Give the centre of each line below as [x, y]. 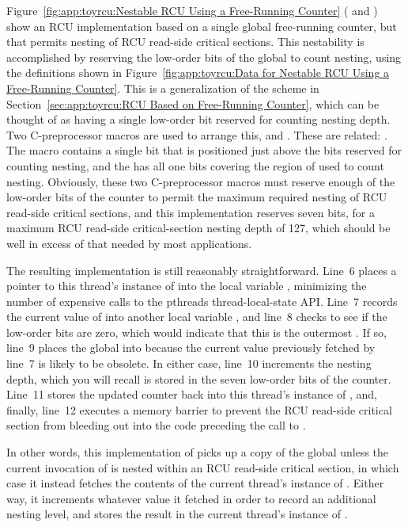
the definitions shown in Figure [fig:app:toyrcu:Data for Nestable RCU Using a [198, 73]
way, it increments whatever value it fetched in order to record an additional [191, 498]
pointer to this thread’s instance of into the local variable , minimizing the [187, 286]
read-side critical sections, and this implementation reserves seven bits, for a [191, 212]
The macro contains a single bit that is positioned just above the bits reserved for [204, 150]
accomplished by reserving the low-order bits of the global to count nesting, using [204, 57]
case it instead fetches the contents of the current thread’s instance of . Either [195, 483]
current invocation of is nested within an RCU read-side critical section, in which [203, 467]
